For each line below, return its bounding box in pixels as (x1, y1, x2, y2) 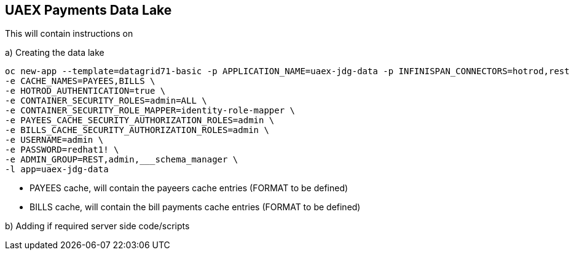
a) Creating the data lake (5, 47, 104, 58)
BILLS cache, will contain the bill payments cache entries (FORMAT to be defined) (29, 202, 361, 213)
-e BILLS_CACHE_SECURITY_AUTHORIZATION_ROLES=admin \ (5, 125, 269, 135)
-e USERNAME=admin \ (5, 135, 104, 145)
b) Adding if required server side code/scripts (5, 221, 190, 232)
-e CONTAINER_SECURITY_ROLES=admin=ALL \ (5, 96, 207, 106)
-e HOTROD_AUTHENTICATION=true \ (5, 86, 166, 96)
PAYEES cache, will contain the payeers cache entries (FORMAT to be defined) (29, 183, 348, 194)
